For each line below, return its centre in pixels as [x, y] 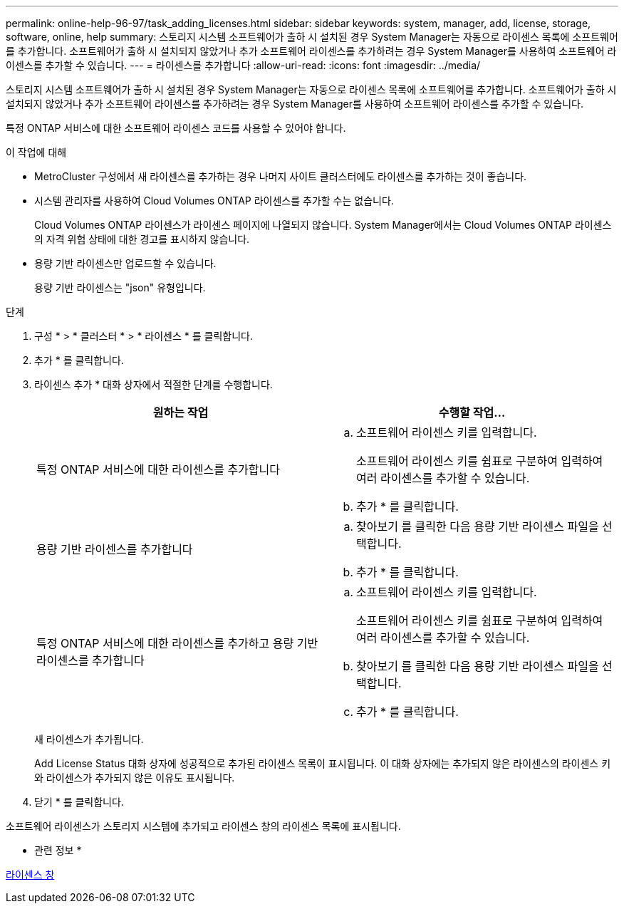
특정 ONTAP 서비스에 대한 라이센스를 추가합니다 [158, 469]
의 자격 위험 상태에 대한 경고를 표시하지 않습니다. [142, 239]
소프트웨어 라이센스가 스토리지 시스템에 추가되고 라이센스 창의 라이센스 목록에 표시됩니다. [203, 826]
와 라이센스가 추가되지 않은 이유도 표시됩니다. [135, 778]
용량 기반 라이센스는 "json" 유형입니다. [120, 287]
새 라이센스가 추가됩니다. [89, 739]
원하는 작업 [181, 412]
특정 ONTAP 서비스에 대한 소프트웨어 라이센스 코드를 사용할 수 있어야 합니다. [176, 128]
